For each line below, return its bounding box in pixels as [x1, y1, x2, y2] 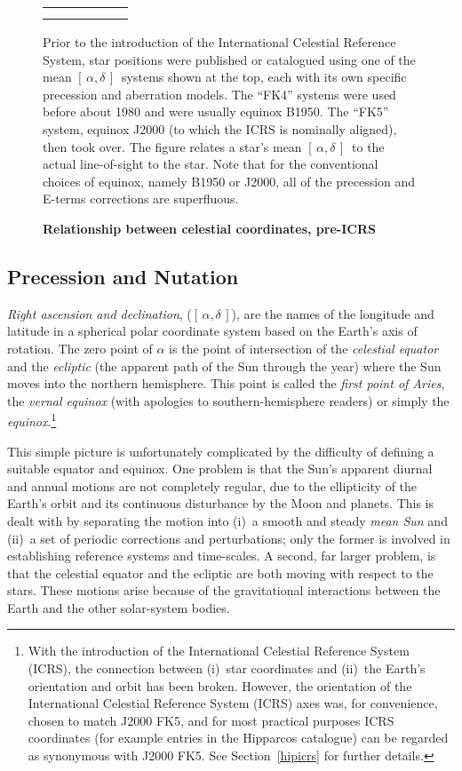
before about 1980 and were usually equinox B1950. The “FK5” [43, 102, 389, 121]
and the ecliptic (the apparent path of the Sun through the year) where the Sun [7, 356, 442, 375]
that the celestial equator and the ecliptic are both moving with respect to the [7, 563, 434, 582]
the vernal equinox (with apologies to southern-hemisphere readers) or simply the [7, 391, 450, 409]
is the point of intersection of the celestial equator [169, 338, 439, 357]
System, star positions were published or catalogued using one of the [43, 50, 416, 68]
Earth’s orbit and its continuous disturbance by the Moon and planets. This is [7, 494, 434, 513]
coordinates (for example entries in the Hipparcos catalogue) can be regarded [28, 728, 449, 747]
